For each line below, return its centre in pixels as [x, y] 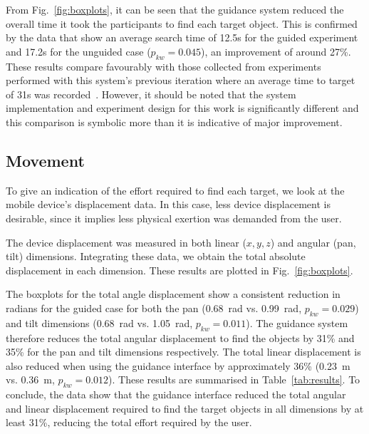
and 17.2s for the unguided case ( [78, 51]
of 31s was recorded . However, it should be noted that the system [151, 94]
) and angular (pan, [313, 242]
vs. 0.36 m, [30, 379]
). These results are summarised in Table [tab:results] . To [234, 379]
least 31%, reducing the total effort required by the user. [129, 422]
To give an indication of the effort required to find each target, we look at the [175, 190]
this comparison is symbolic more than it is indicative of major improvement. [174, 122]
